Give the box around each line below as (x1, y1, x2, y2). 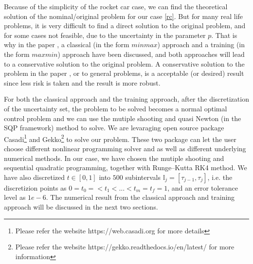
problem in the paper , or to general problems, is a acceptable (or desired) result (4, 68, 244, 78)
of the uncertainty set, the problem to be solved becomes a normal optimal (4, 103, 227, 113)
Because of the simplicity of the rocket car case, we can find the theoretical (4, 1, 228, 11)
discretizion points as (4, 182, 67, 193)
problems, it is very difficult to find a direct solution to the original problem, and (4, 20, 246, 31)
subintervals (125, 172, 161, 182)
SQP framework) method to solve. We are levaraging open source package (4, 123, 224, 133)
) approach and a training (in (157, 39, 245, 50)
